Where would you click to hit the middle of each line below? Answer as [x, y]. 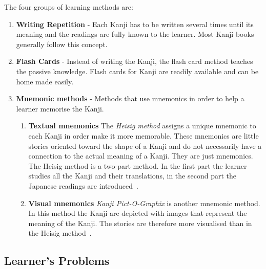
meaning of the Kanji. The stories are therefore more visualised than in [140, 223]
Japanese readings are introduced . [83, 185]
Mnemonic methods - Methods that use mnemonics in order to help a [130, 98]
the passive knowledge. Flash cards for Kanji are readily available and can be [137, 71]
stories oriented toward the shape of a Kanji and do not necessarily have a [145, 145]
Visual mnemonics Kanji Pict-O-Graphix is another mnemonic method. [144, 203]
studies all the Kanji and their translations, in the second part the [132, 176]
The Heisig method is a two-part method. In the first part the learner [138, 165]
